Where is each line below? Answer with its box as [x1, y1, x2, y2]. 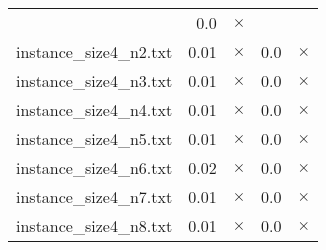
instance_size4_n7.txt [16, 185, 173, 208]
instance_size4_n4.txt [16, 98, 173, 121]
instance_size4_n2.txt [16, 40, 173, 63]
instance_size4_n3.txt [16, 69, 173, 92]
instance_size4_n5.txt [16, 127, 173, 150]
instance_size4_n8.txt [16, 214, 173, 237]
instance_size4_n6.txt [16, 156, 173, 179]
